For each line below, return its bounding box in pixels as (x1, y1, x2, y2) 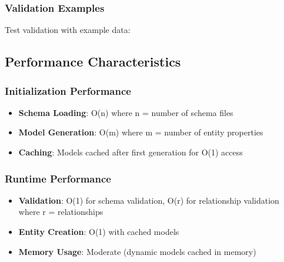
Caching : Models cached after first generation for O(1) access (18, 146, 243, 158)
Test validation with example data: (5, 24, 131, 36)
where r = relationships (18, 205, 103, 218)
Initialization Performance (5, 83, 131, 98)
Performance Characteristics (5, 52, 181, 71)
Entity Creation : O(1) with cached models (18, 225, 179, 237)
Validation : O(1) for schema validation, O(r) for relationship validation (18, 194, 279, 206)
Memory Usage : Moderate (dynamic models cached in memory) (18, 245, 256, 257)
